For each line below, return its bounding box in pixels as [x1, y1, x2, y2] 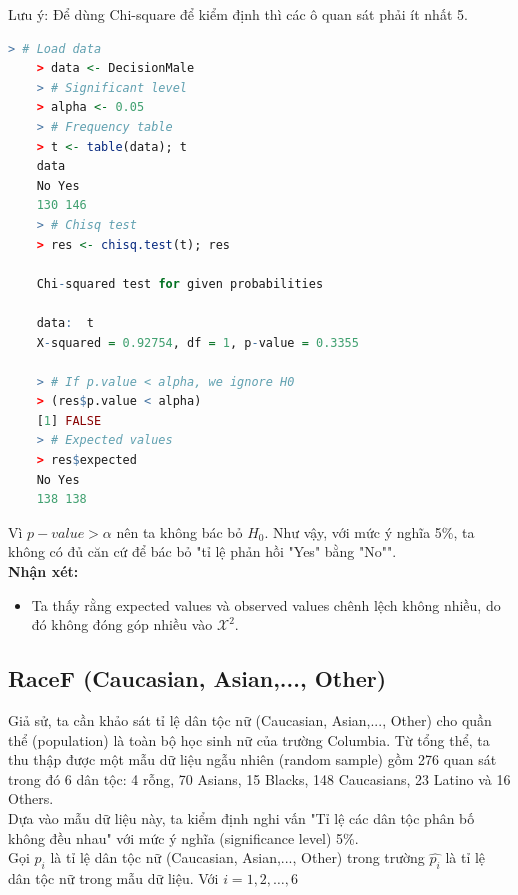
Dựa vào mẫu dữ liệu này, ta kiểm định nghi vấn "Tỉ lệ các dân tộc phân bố [8, 807, 475, 828]
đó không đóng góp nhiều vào [31, 614, 213, 635]
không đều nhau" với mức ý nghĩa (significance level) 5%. [8, 827, 359, 848]
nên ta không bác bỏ [116, 521, 243, 542]
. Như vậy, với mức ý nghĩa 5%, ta [264, 521, 475, 542]
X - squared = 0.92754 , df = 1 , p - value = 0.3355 [36, 335, 359, 350]
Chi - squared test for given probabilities [36, 276, 324, 291]
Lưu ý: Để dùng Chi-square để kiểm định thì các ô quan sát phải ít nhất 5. [8, 4, 468, 24]
